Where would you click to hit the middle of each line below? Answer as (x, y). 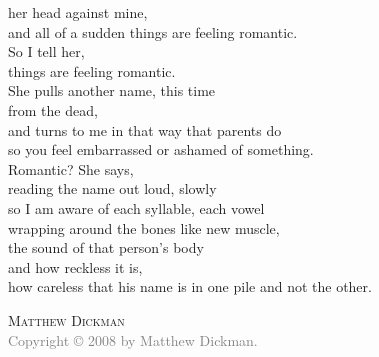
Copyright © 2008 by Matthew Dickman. (133, 339)
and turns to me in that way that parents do (145, 129)
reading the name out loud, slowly (112, 188)
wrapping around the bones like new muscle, (144, 227)
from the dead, (53, 109)
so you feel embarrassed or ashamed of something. (161, 149)
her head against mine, (78, 12)
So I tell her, (46, 51)
